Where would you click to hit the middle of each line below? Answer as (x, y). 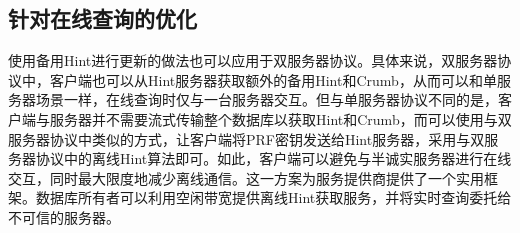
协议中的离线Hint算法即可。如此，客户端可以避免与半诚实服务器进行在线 (273, 158)
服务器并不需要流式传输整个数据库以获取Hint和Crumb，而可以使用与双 (280, 118)
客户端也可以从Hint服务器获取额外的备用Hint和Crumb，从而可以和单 (273, 79)
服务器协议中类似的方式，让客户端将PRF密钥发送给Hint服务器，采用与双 (246, 138)
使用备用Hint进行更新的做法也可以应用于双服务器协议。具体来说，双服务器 (253, 60)
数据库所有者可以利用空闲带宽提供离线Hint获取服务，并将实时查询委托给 (273, 197)
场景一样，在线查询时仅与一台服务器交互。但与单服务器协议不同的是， (266, 99)
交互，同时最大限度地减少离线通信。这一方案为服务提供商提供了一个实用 (246, 177)
